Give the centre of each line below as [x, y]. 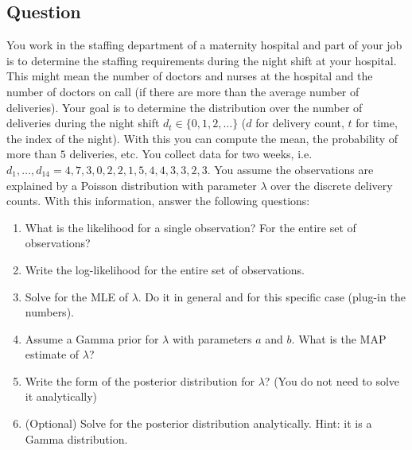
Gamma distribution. [76, 438]
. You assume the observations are [290, 169]
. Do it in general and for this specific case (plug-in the [272, 296]
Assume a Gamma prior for [92, 338]
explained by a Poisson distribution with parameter [132, 185]
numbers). [49, 312]
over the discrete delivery [332, 185]
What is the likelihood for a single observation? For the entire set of [190, 227]
